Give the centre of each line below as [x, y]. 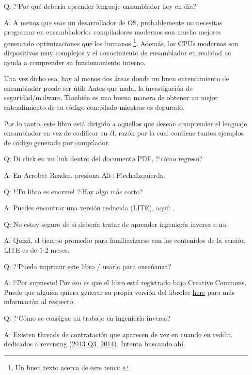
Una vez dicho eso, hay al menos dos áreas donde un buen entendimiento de [117, 78]
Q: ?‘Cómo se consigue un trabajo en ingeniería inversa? [87, 317]
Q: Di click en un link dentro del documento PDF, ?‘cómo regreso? [103, 159]
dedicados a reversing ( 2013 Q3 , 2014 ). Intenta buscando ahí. [95, 344]
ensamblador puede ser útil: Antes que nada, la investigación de [98, 88]
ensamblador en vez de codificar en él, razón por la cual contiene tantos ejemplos [124, 133]
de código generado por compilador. [57, 142]
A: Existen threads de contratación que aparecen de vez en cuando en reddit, [118, 334]
